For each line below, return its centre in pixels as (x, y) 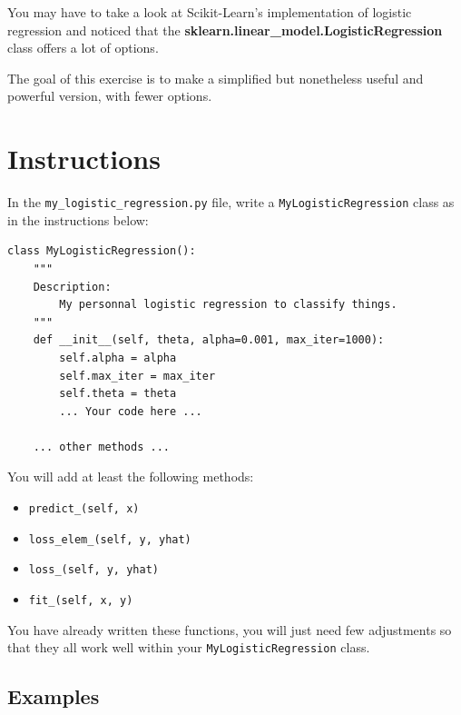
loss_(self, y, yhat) (93, 570)
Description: (72, 287)
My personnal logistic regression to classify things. (228, 305)
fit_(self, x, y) (81, 601)
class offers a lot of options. (83, 48)
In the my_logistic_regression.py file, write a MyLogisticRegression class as (231, 202)
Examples (54, 696)
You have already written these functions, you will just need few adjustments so (230, 629)
